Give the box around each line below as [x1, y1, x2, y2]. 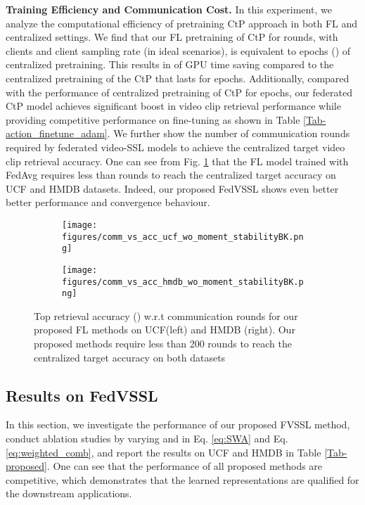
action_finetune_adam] [6, 126, 108, 141]
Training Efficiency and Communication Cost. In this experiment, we [6, 2, 332, 16]
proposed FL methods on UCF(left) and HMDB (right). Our [34, 322, 295, 337]
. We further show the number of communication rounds [107, 126, 350, 141]
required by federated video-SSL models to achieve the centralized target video [6, 139, 345, 154]
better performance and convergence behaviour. [6, 195, 210, 210]
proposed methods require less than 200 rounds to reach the [34, 336, 292, 351]
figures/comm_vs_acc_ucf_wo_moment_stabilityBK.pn [62, 231, 304, 242]
